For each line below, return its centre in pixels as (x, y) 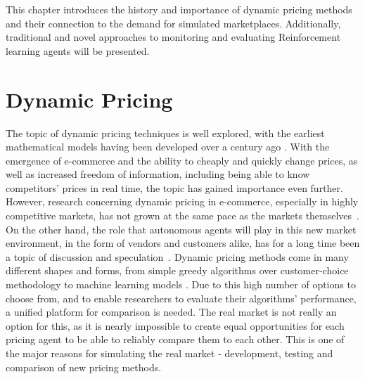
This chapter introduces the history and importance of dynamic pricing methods (179, 9)
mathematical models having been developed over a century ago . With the (168, 147)
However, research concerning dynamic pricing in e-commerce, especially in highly (182, 201)
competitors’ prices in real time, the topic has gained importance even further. (174, 187)
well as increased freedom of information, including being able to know (158, 174)
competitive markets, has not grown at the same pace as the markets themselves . (183, 216)
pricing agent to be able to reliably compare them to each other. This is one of (175, 339)
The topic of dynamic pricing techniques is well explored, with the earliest (165, 133)
